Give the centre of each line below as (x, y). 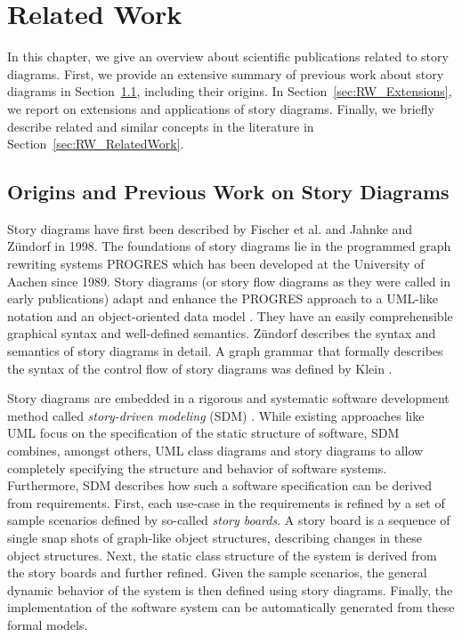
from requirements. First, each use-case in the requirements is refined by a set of (226, 502)
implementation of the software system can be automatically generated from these (231, 607)
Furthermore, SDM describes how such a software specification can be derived (219, 485)
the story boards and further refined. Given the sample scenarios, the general (217, 572)
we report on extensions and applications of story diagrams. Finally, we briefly (221, 108)
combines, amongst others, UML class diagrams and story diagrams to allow (215, 451)
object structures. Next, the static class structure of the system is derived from (222, 555)
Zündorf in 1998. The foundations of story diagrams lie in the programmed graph (229, 246)
